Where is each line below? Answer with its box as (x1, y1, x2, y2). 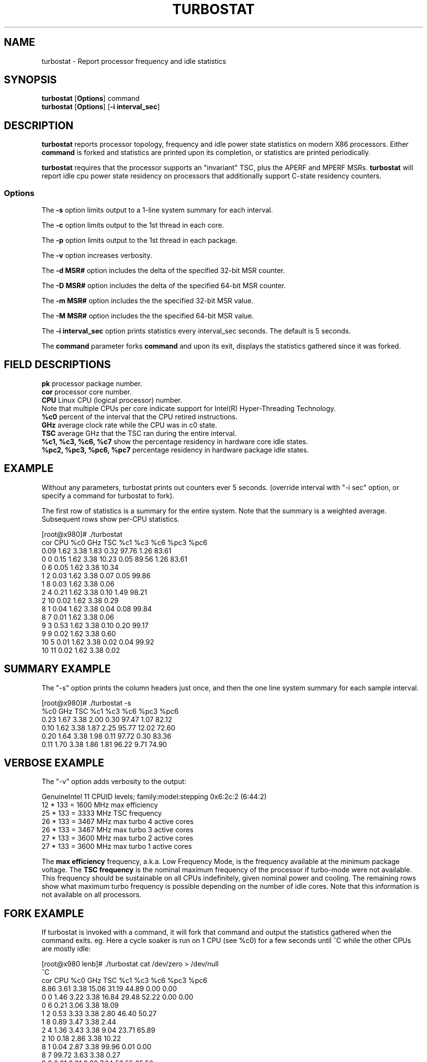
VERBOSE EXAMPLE (4, 756, 104, 769)
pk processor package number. (41, 379, 142, 388)
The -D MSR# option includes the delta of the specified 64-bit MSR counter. (41, 281, 286, 290)
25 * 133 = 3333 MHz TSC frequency (41, 809, 162, 818)
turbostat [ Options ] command (41, 94, 140, 103)
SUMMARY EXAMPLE (4, 663, 111, 675)
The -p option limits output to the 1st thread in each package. (41, 236, 238, 245)
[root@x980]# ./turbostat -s (41, 698, 131, 707)
